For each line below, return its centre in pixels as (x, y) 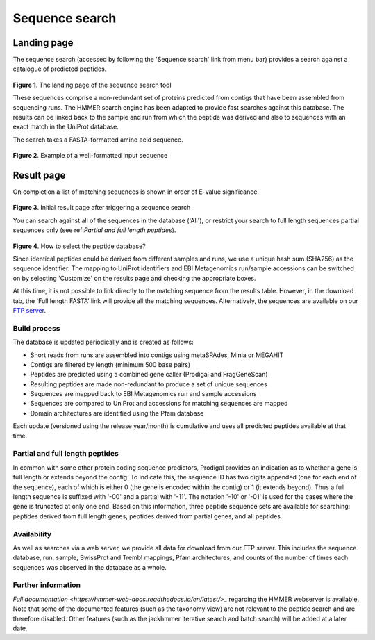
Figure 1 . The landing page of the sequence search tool (92, 85)
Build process (36, 328)
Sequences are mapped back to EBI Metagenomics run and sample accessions (143, 394)
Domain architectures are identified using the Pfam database (117, 413)
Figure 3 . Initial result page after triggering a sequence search (102, 208)
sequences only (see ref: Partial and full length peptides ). (94, 230)
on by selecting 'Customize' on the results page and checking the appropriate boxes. (134, 278)
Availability (32, 534)
